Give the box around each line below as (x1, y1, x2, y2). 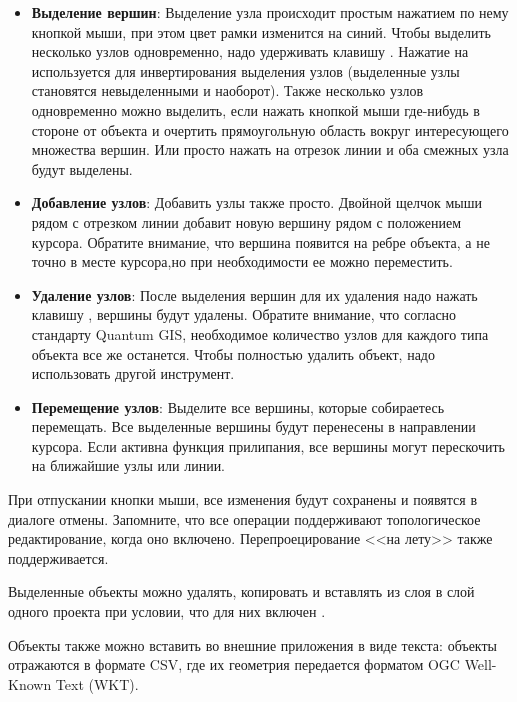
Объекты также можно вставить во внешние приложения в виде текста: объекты (8, 634, 498, 655)
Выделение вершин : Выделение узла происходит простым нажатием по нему (31, 2, 509, 22)
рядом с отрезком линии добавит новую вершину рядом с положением (31, 211, 462, 232)
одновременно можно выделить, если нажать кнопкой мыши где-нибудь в (31, 99, 480, 120)
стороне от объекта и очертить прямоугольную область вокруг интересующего (31, 119, 509, 140)
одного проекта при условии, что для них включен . (8, 601, 326, 622)
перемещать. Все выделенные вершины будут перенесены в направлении (31, 416, 476, 437)
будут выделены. (31, 158, 133, 179)
